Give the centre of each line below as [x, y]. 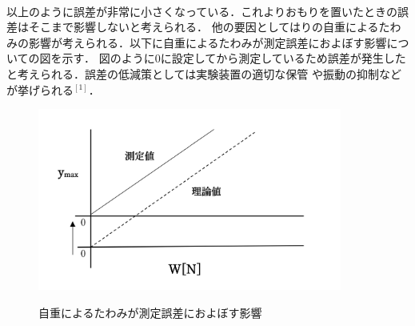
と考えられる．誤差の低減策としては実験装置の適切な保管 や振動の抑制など [204, 73]
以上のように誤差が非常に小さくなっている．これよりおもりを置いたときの [202, 11]
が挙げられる [40, 89]
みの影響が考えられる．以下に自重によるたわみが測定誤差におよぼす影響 [197, 42]
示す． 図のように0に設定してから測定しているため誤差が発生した [234, 58]
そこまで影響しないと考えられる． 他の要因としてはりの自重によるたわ [215, 27]
